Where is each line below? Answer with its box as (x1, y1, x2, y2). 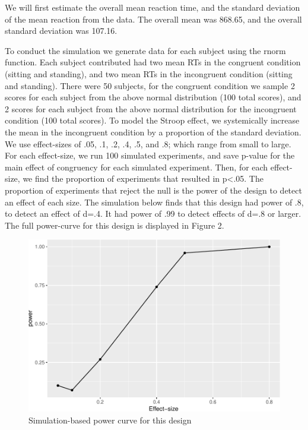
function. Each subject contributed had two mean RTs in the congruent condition (5, 56, 301, 68)
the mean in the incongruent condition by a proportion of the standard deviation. (5, 125, 301, 138)
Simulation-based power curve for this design (28, 413, 192, 426)
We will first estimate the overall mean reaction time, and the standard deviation (5, 1, 300, 13)
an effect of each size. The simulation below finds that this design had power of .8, (5, 195, 304, 208)
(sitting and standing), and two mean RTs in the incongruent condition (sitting (5, 67, 293, 80)
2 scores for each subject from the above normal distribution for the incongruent (5, 102, 297, 115)
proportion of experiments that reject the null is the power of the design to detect (5, 184, 302, 196)
